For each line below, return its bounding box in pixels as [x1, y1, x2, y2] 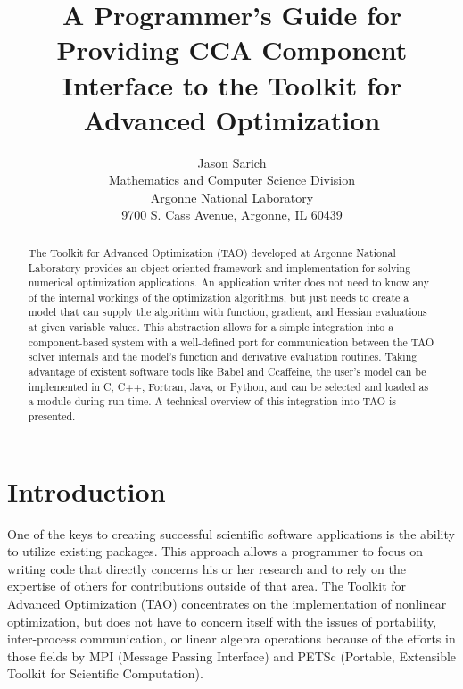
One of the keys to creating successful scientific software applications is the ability [7, 524, 455, 543]
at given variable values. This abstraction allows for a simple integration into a [28, 320, 394, 335]
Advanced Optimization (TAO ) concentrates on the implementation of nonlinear [7, 594, 447, 613]
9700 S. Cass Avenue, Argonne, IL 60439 [121, 205, 343, 224]
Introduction [7, 472, 166, 509]
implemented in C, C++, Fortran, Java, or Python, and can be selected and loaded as [28, 378, 429, 394]
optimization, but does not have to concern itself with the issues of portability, [7, 611, 437, 630]
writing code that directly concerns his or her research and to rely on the [7, 559, 406, 577]
